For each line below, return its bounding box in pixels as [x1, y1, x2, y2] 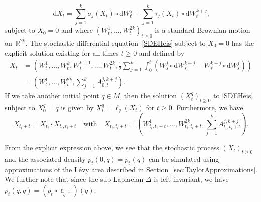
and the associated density [5, 153, 86, 164]
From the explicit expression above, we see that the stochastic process [5, 142, 219, 153]
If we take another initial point [5, 90, 99, 101]
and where [61, 25, 93, 35]
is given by [61, 102, 94, 112]
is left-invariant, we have [154, 174, 229, 184]
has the [231, 37, 254, 48]
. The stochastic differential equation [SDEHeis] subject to [25, 37, 206, 48]
